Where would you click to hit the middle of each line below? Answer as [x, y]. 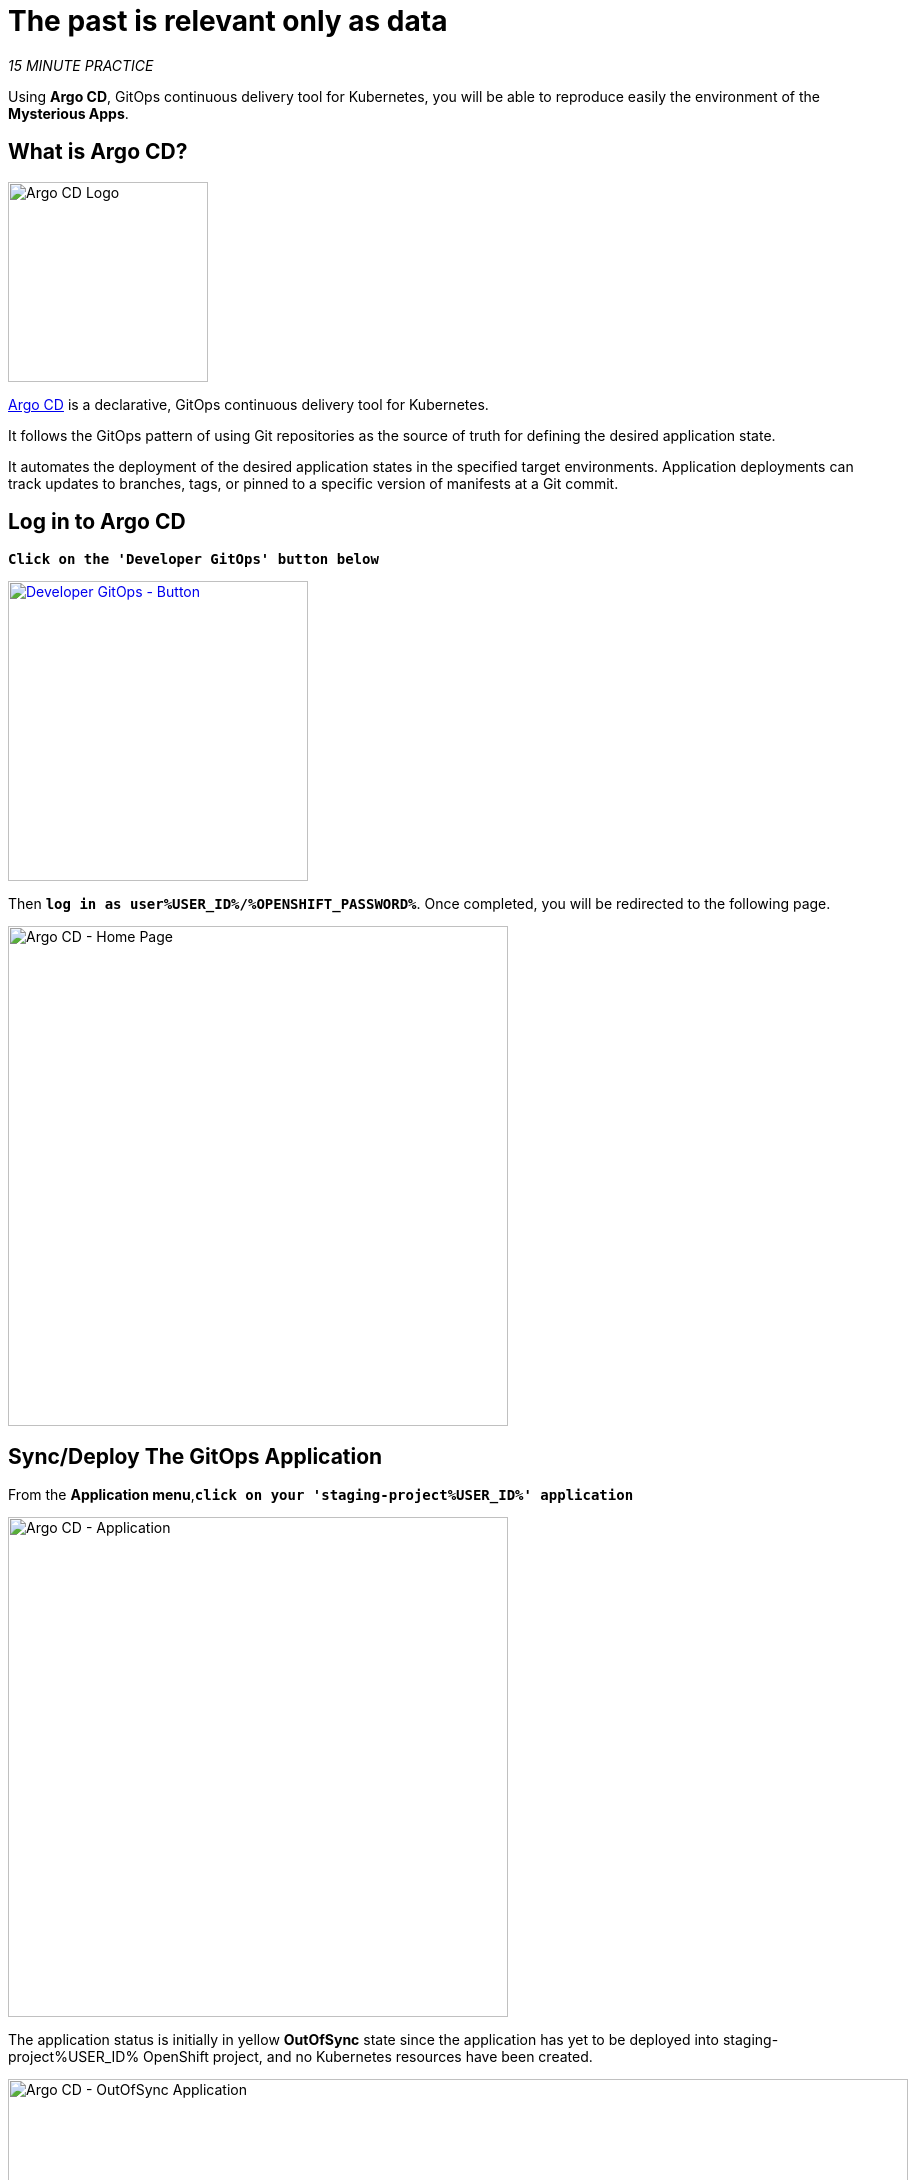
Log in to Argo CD [97, 522]
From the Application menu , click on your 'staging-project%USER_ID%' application [321, 1495]
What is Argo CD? [98, 152]
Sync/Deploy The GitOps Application [195, 1456]
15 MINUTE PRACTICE [81, 65]
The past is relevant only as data [228, 21]
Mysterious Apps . [68, 113]
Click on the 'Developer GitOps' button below [193, 559]
